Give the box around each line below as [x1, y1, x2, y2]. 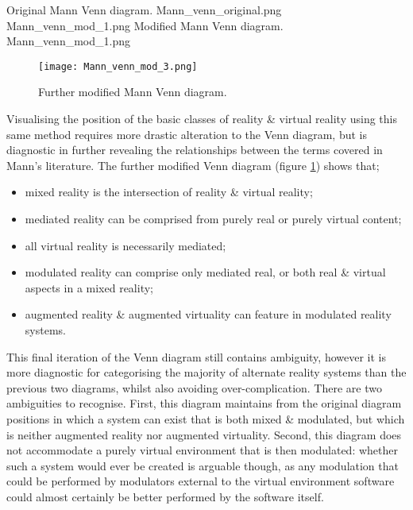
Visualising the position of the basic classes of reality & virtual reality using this [6, 110, 397, 127]
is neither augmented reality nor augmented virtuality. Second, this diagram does [6, 426, 402, 442]
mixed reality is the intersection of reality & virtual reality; [25, 184, 313, 200]
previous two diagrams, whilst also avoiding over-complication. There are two [6, 379, 382, 396]
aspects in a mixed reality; [25, 279, 153, 296]
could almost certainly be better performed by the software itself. [6, 488, 324, 504]
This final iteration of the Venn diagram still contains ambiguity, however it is [6, 348, 387, 365]
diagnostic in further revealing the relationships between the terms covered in [6, 141, 383, 158]
